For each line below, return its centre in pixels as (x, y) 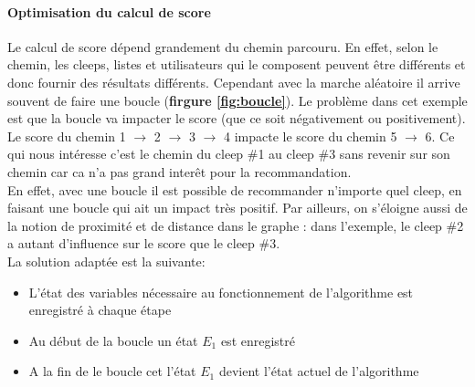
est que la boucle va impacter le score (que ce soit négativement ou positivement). (237, 118)
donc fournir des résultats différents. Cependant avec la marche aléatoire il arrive (234, 82)
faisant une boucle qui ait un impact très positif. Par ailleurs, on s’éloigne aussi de (237, 208)
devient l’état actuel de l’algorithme (319, 371)
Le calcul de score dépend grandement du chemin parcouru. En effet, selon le (223, 46)
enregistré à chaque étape (100, 310)
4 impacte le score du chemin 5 (310, 136)
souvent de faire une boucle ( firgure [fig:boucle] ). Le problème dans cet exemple (237, 100)
